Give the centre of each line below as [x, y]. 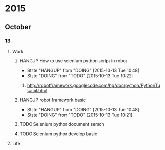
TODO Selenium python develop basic [58, 134]
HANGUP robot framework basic [53, 100]
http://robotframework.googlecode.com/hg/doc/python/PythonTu [93, 85]
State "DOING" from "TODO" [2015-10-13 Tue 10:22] [80, 75]
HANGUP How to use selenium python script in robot [73, 61]
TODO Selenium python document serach [62, 124]
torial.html [37, 90]
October [18, 27]
